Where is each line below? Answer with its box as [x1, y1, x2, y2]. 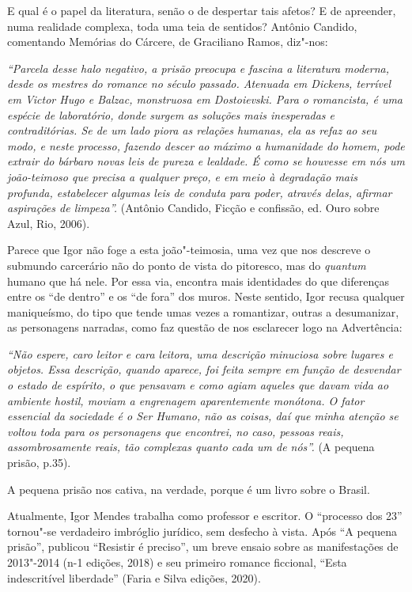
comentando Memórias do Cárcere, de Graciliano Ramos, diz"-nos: [7, 33, 328, 50]
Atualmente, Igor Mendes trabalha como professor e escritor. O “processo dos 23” [7, 507, 403, 524]
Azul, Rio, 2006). [7, 214, 90, 231]
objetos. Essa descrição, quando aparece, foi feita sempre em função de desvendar [7, 361, 401, 378]
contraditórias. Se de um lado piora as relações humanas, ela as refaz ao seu [7, 122, 377, 139]
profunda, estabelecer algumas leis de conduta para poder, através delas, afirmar [7, 184, 392, 200]
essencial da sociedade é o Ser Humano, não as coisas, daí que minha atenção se [7, 408, 399, 424]
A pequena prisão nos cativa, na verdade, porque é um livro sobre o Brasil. [7, 480, 370, 497]
